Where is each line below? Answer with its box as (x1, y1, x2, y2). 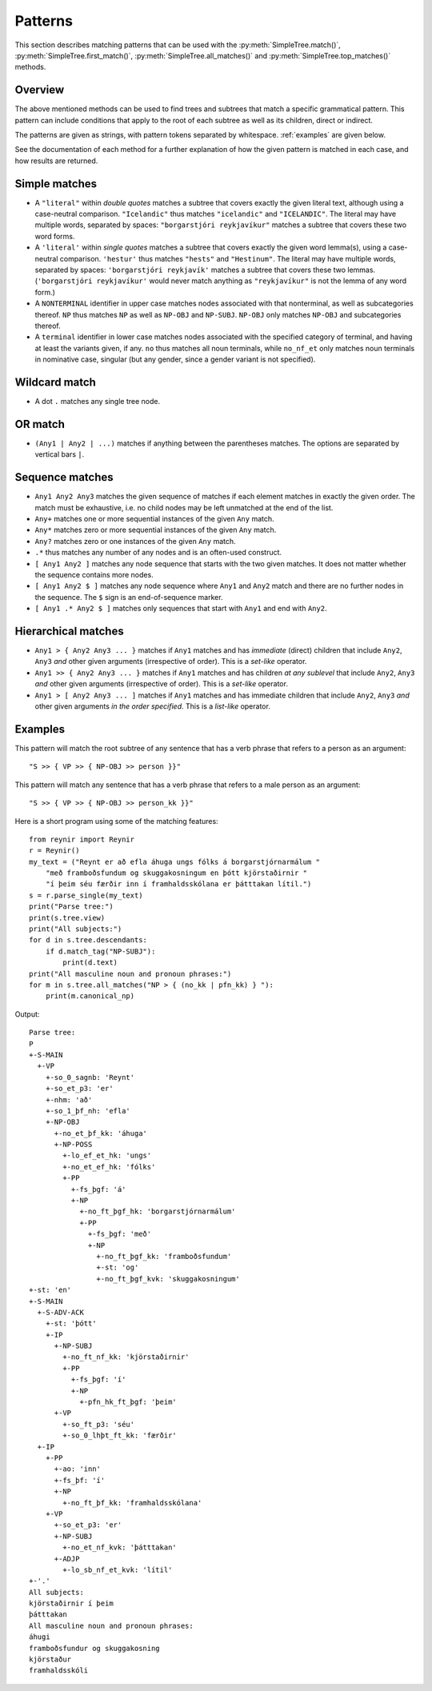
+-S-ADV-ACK (37, 1308, 84, 1317)
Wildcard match (14, 375, 96, 389)
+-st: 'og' (96, 1263, 139, 1272)
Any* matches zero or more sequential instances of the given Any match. (34, 525, 277, 535)
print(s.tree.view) (29, 913, 106, 922)
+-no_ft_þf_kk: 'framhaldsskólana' (62, 1498, 202, 1507)
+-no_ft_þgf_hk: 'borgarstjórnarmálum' (79, 1207, 236, 1216)
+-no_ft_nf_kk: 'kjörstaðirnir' (62, 1353, 190, 1361)
